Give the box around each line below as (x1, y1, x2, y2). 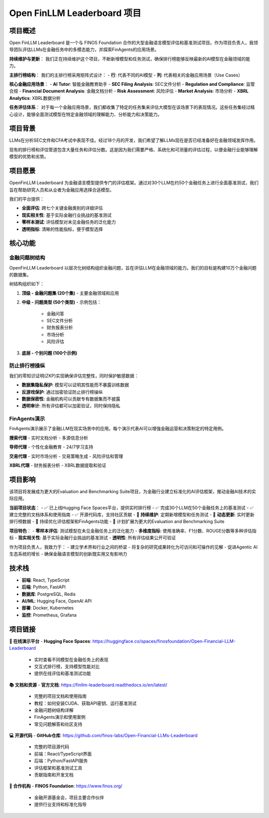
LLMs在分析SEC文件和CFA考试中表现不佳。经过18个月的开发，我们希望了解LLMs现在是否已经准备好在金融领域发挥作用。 (9, 137, 259, 143)
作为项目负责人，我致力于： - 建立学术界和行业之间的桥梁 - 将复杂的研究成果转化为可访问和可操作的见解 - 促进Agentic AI (9, 544, 258, 550)
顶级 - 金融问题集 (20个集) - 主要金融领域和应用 (21, 290, 119, 296)
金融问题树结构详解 (34, 707, 74, 713)
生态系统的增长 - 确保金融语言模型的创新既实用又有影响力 (9, 551, 128, 557)
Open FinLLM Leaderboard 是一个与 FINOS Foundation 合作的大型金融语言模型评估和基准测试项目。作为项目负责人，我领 (9, 40, 259, 46)
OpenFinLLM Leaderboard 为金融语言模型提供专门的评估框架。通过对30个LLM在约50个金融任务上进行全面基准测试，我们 (9, 180, 259, 186)
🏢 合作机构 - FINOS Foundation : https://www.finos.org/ (9, 783, 123, 789)
